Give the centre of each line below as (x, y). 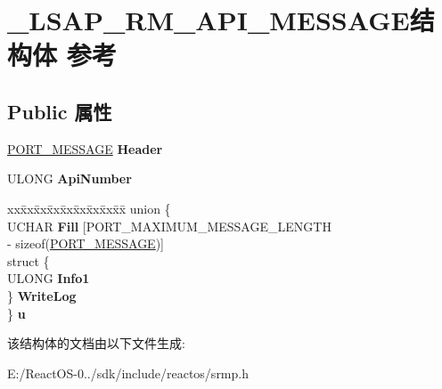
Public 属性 (60, 111)
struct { (29, 260)
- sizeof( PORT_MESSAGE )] (86, 243)
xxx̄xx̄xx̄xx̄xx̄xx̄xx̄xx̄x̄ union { (89, 208)
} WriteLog (42, 295)
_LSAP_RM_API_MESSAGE (209, 20)
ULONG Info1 (49, 278)
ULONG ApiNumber (70, 178)
